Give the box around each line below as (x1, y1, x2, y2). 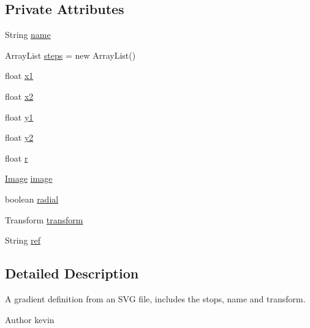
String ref (5, 234, 41, 247)
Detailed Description (5, 264, 139, 283)
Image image (5, 172, 53, 185)
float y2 (5, 131, 34, 144)
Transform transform (5, 213, 83, 226)
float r (5, 151, 28, 164)
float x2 (5, 89, 34, 102)
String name (5, 28, 51, 41)
